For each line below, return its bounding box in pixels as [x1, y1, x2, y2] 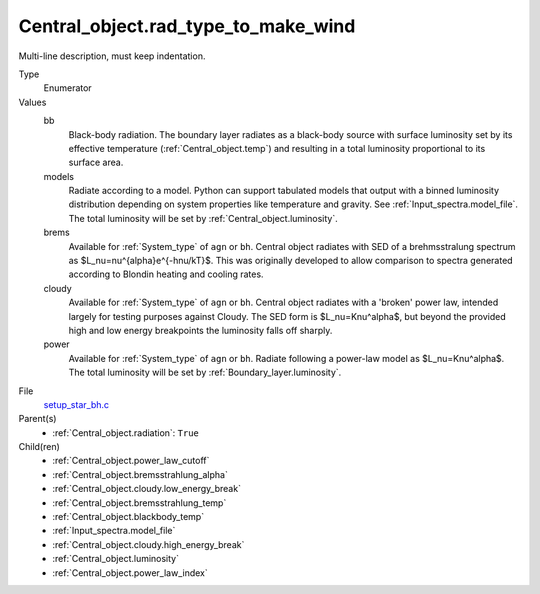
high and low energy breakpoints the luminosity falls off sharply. [68, 324, 333, 336]
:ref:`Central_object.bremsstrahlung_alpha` [52, 468, 229, 480]
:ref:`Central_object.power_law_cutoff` [52, 455, 210, 467]
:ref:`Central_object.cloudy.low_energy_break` [52, 483, 242, 495]
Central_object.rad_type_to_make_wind [18, 15, 356, 37]
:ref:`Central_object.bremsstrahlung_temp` [52, 496, 227, 509]
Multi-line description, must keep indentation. [18, 50, 206, 62]
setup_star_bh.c [43, 398, 110, 410]
